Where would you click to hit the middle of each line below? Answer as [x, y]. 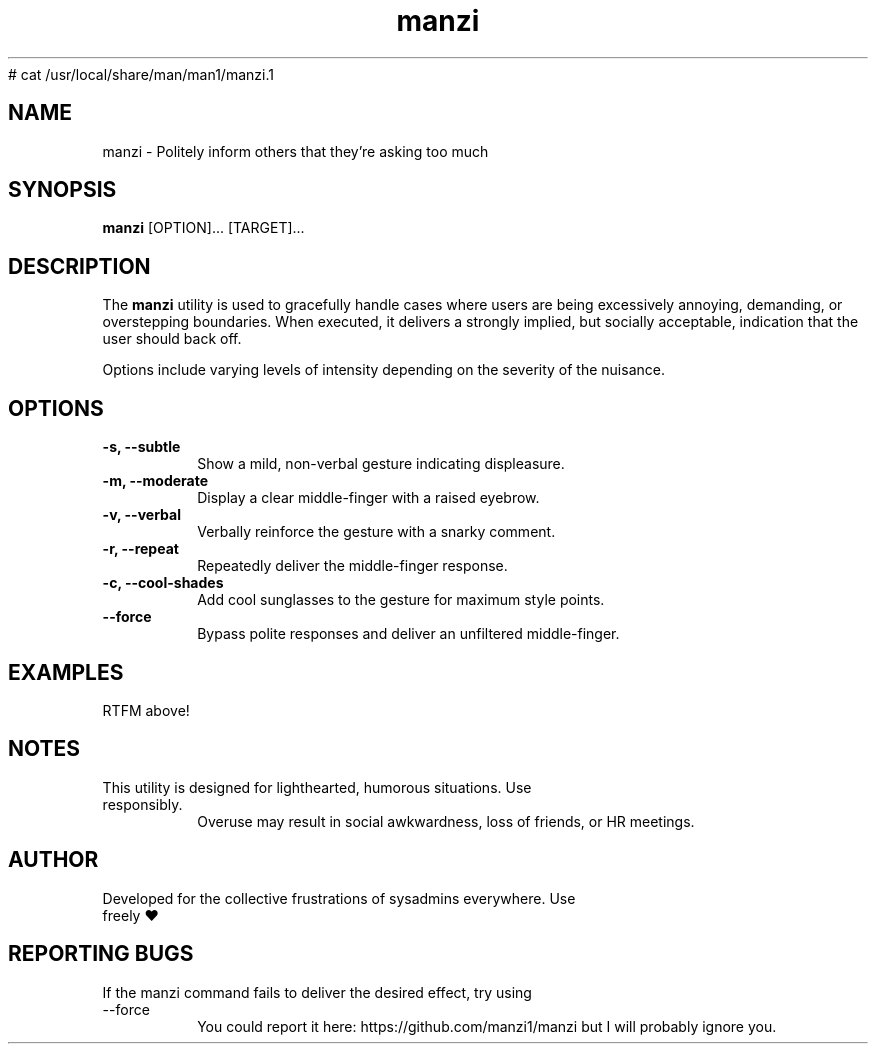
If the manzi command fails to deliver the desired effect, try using [317, 992]
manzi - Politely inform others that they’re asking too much [295, 151]
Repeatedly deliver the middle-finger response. [352, 566]
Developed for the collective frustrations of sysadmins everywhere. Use [339, 898]
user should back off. [172, 339]
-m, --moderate [155, 481]
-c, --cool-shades [163, 583]
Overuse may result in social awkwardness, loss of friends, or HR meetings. [446, 821]
